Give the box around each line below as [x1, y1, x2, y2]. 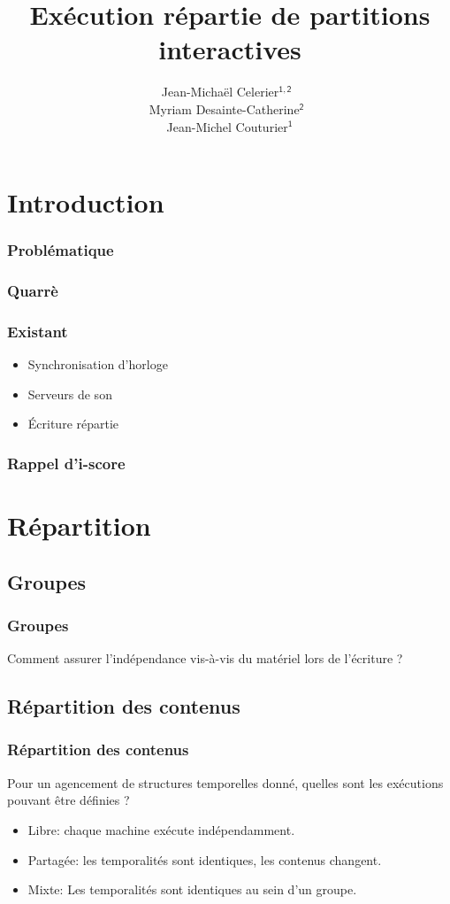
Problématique [7, 239, 114, 261]
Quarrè [7, 280, 58, 302]
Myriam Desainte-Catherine [149, 99, 300, 118]
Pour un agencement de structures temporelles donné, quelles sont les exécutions [7, 773, 444, 792]
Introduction [7, 184, 164, 220]
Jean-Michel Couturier [166, 117, 288, 135]
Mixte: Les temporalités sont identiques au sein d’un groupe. [27, 880, 357, 899]
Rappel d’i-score [7, 452, 126, 474]
